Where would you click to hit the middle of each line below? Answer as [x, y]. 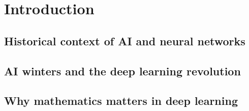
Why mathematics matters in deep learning [121, 101]
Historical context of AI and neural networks [125, 40]
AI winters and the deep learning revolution [122, 71]
